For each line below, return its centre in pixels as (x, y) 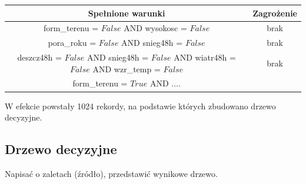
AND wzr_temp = (127, 68)
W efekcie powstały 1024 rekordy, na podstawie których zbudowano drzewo (140, 106)
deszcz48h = (39, 57)
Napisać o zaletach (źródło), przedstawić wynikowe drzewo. (111, 173)
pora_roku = (72, 43)
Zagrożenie (275, 13)
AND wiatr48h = (205, 57)
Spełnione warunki (127, 13)
